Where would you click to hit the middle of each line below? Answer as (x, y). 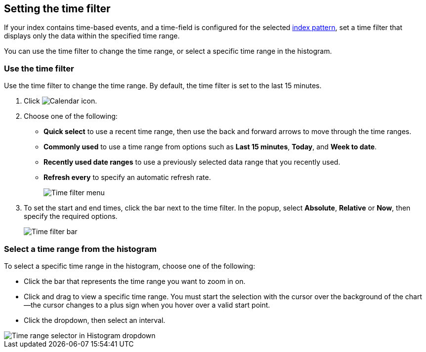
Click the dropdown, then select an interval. (95, 320)
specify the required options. (71, 216)
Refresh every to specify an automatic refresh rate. (127, 177)
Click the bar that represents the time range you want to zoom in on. (135, 281)
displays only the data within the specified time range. (92, 36)
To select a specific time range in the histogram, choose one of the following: (130, 266)
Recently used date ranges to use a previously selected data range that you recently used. (192, 162)
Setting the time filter (57, 9)
